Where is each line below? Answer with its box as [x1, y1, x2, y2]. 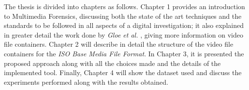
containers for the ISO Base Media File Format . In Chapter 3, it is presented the [4, 48, 244, 58]
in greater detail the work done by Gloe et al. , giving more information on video [4, 29, 243, 39]
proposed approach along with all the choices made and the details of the [4, 58, 221, 68]
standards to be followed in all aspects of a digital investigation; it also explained [4, 20, 244, 30]
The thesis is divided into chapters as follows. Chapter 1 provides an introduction [4, 1, 245, 11]
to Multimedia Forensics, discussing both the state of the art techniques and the [4, 11, 242, 21]
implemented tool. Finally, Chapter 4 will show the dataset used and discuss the [4, 67, 242, 77]
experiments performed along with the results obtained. [4, 77, 168, 87]
